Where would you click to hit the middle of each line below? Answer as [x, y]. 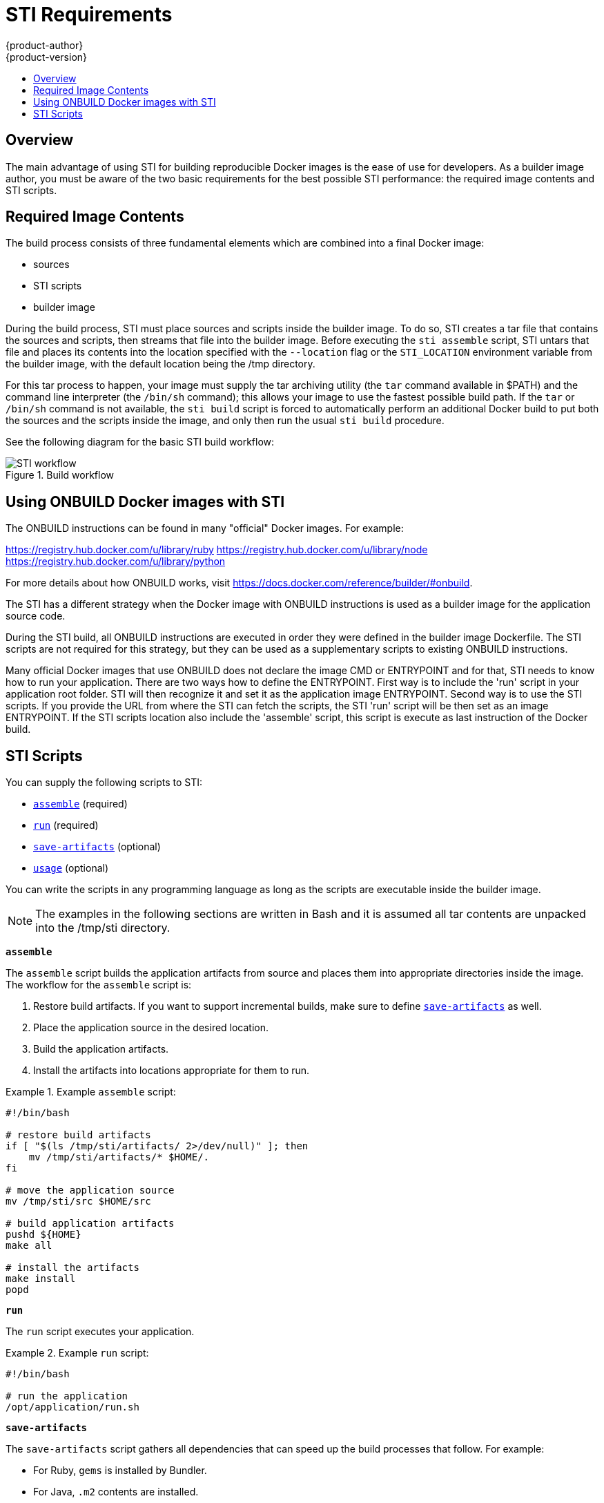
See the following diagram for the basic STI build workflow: [140, 442]
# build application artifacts [90, 1224]
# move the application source [90, 1190]
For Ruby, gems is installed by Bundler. [120, 1471]
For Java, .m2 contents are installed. [116, 1492]
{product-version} [47, 57]
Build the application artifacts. [101, 1049]
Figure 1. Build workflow [60, 475]
